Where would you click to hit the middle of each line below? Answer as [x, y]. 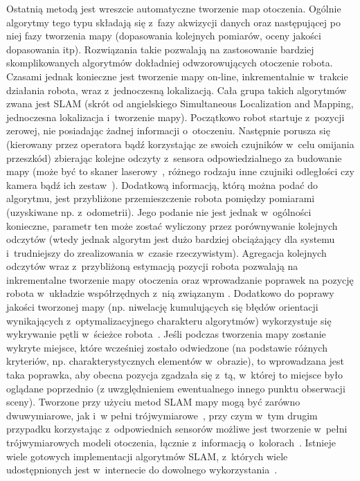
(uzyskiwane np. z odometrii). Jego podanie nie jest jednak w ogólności [159, 211]
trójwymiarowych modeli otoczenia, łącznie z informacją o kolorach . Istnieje [171, 442]
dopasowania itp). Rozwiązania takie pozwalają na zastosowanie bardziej [160, 49]
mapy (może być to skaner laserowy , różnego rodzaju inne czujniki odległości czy [180, 171]
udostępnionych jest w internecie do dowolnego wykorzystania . [142, 470]
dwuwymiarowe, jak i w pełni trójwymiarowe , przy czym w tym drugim [162, 415]
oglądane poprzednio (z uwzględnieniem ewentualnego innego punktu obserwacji [176, 388]
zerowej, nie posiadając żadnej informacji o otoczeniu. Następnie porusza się [168, 130]
